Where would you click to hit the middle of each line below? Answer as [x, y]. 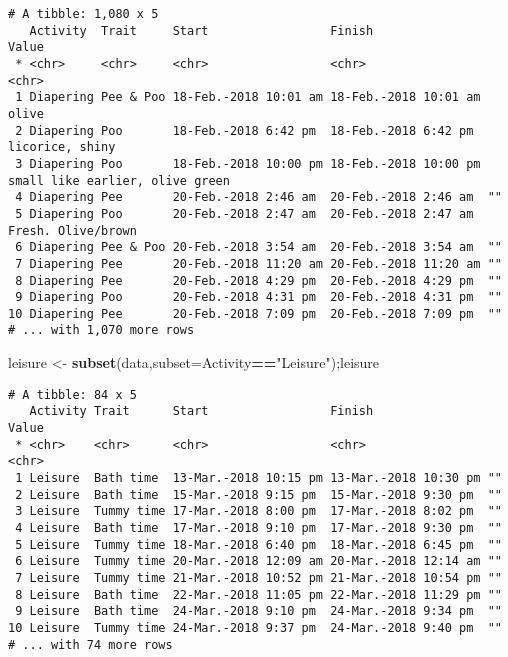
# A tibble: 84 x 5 [72, 394]
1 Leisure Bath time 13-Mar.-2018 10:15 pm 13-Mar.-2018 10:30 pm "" [258, 478]
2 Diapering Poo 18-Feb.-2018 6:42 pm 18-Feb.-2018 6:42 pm [244, 130]
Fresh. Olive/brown [72, 230]
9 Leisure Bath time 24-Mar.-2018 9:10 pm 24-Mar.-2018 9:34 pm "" [258, 611]
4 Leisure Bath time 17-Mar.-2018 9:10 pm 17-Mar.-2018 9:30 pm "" [258, 527]
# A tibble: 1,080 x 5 [83, 14]
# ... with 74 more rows [90, 644]
